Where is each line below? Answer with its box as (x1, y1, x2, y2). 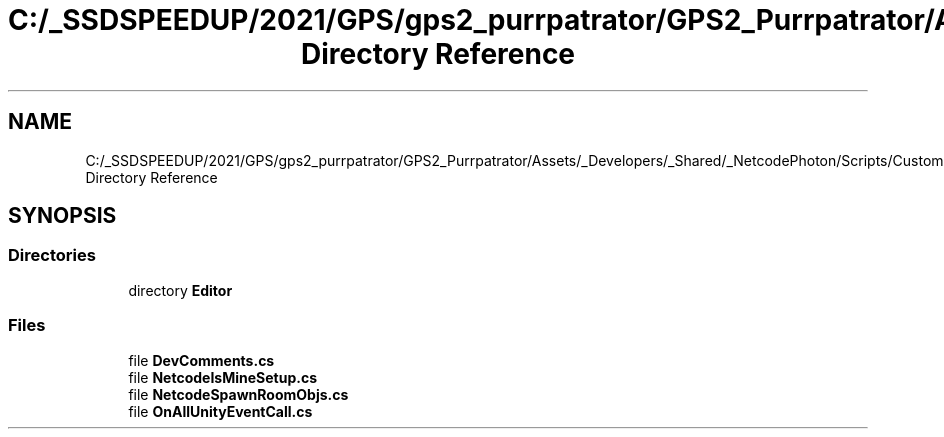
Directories (8, 245, 96, 266)
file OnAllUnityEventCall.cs (128, 402, 313, 420)
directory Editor (128, 281, 233, 299)
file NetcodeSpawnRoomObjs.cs (128, 385, 349, 403)
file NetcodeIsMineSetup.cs (128, 368, 318, 386)
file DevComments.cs (128, 351, 275, 369)
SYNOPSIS (8, 203, 117, 229)
